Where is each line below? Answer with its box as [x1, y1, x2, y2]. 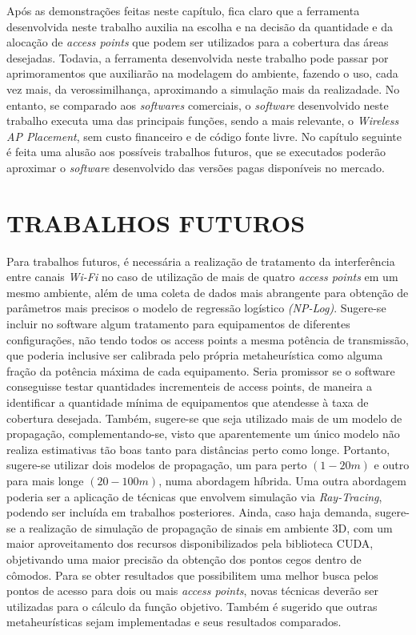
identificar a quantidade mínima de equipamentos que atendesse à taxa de [6, 394, 369, 410]
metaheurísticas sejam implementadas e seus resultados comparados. [6, 613, 342, 630]
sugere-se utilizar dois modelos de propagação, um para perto [6, 456, 307, 473]
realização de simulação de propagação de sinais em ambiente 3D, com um [29, 519, 393, 536]
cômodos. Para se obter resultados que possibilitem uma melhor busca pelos [6, 566, 378, 583]
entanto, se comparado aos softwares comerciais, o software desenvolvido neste [6, 96, 389, 113]
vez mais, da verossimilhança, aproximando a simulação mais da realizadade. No [6, 80, 400, 97]
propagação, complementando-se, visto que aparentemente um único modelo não [6, 425, 400, 442]
